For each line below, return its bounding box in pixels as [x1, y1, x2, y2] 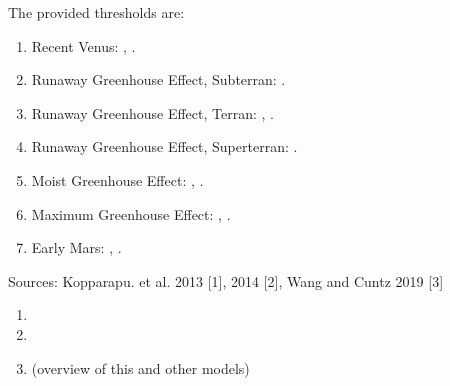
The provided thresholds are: [8, 2, 185, 22]
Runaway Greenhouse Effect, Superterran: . [31, 136, 298, 157]
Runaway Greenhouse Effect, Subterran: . [31, 69, 286, 90]
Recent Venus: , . [31, 35, 136, 56]
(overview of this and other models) [31, 357, 250, 378]
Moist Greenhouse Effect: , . [31, 169, 204, 190]
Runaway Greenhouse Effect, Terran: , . [31, 102, 274, 123]
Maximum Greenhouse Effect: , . [31, 203, 231, 224]
